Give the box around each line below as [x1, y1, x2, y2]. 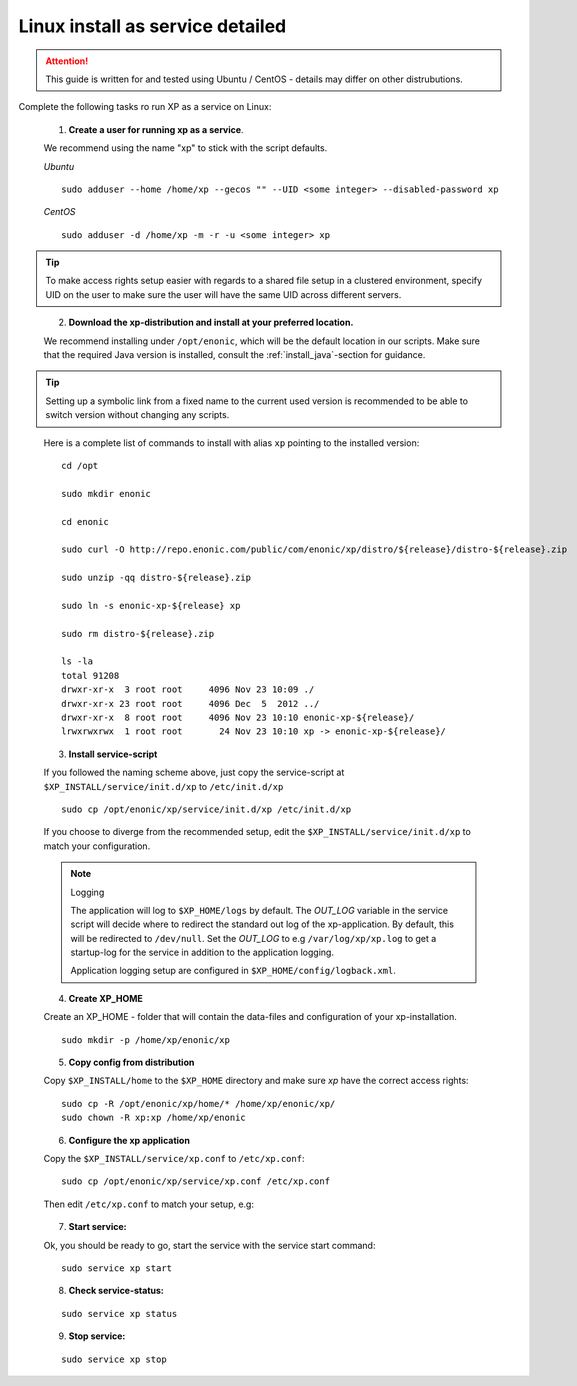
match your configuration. [43, 840, 151, 852]
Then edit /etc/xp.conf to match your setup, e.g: [43, 1198, 255, 1210]
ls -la [61, 656, 94, 667]
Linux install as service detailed [18, 15, 287, 37]
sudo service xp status [61, 1308, 178, 1319]
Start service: [68, 1221, 127, 1233]
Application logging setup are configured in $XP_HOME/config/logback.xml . [70, 965, 397, 977]
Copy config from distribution [68, 1056, 195, 1069]
